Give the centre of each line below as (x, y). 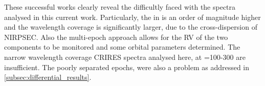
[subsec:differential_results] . (48, 77)
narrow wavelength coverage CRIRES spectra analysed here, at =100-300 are (125, 57)
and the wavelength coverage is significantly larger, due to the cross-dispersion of (131, 27)
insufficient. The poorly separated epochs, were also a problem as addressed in (127, 67)
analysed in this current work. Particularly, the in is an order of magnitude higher (132, 17)
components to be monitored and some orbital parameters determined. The (122, 47)
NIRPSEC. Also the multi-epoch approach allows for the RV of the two (116, 37)
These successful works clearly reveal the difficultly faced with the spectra (120, 7)
